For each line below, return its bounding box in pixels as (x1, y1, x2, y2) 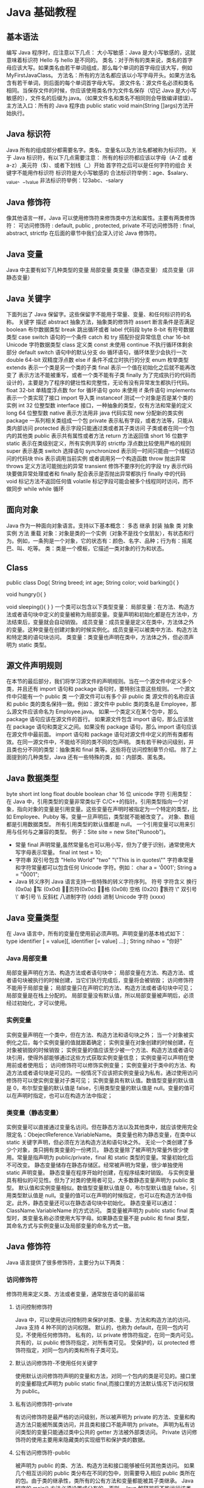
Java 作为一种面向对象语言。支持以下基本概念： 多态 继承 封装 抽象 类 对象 (6, 521, 194, 529)
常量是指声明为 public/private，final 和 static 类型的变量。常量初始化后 (16, 1154, 194, 1161)
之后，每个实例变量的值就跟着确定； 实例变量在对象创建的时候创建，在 (16, 1039, 194, 1046)
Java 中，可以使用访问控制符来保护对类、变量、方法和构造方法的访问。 (15, 1316, 194, 1323)
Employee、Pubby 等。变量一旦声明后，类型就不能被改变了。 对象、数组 (13, 813, 195, 820)
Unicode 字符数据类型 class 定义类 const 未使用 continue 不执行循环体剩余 (6, 341, 193, 348)
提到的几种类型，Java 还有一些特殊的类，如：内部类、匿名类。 (11, 753, 169, 761)
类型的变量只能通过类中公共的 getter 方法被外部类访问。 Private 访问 (20, 1429, 192, 1436)
